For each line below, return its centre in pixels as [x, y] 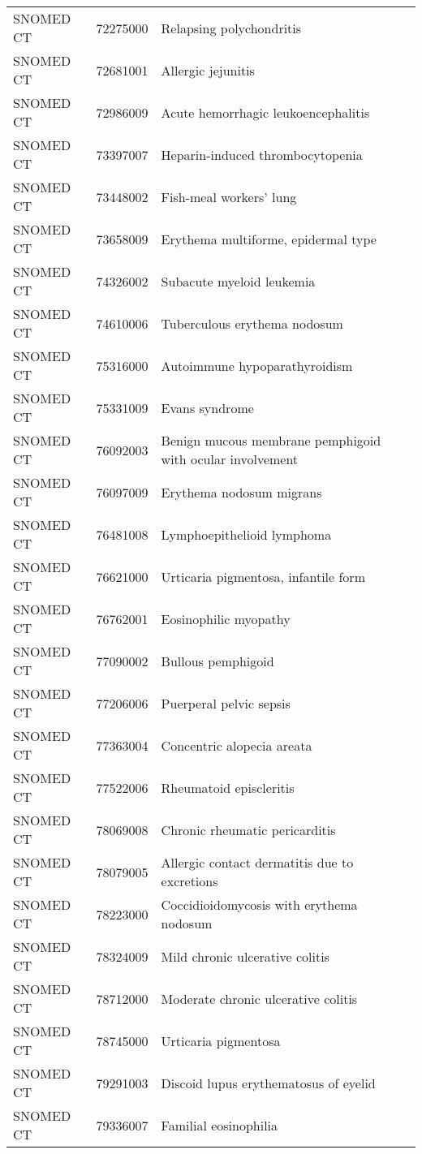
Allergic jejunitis [208, 70]
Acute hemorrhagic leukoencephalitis [265, 112]
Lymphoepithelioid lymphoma [246, 534]
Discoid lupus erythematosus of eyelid [268, 1083]
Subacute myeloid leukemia [238, 281]
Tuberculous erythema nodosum [252, 323]
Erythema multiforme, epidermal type [269, 239]
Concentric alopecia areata [237, 745]
